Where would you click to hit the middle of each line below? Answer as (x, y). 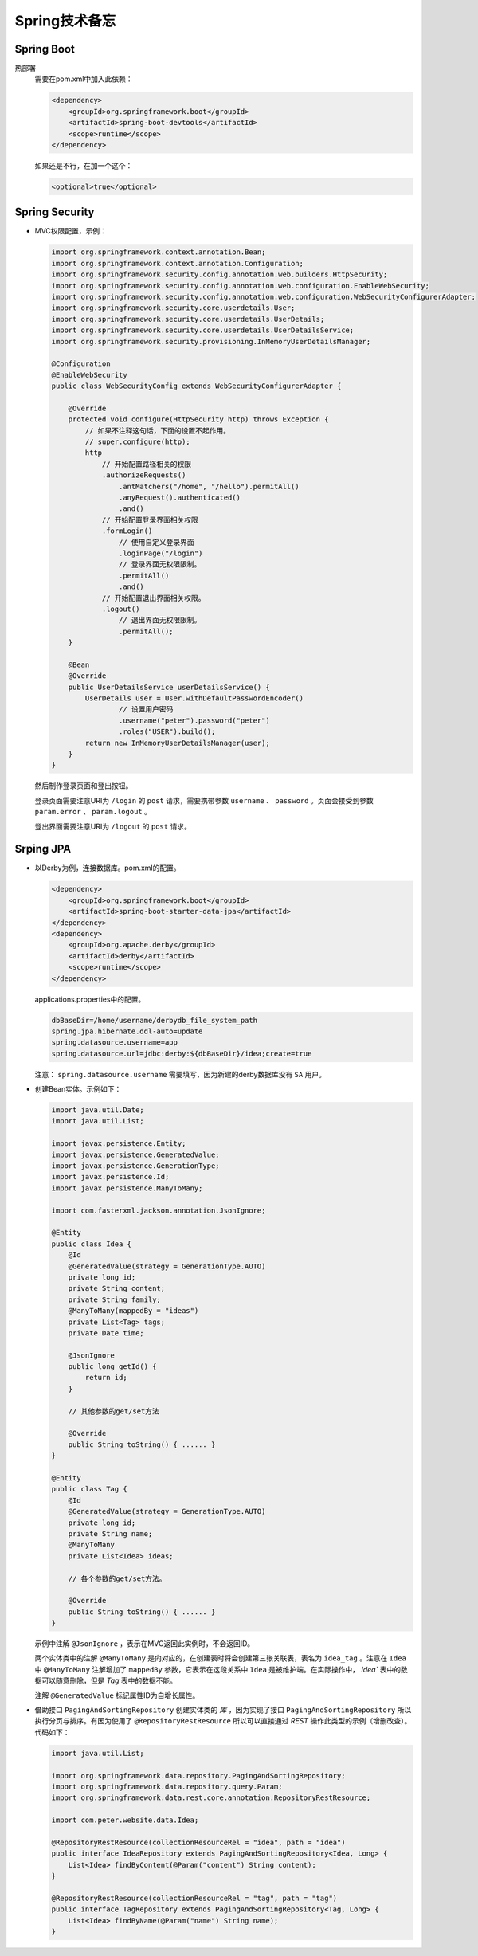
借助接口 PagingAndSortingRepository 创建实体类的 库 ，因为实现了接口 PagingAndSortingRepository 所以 (223, 1710)
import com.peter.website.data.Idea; (125, 1820)
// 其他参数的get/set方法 (114, 1411)
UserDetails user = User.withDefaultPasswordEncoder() (194, 698)
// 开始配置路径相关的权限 (147, 464)
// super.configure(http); (137, 442)
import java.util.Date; (98, 1110)
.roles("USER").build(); (167, 732)
